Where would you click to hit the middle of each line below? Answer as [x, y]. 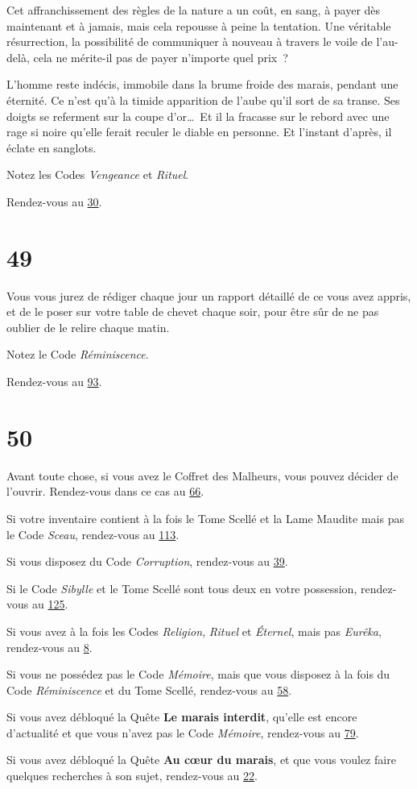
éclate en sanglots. [52, 147]
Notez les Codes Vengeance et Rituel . [98, 174]
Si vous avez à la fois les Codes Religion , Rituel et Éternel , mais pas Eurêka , [194, 631]
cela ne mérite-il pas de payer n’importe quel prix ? [161, 57]
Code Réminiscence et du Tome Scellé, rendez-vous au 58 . [149, 689]
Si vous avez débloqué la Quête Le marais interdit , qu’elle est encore [182, 717]
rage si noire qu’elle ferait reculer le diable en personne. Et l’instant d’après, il [199, 132]
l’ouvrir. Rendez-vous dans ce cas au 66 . [105, 491]
